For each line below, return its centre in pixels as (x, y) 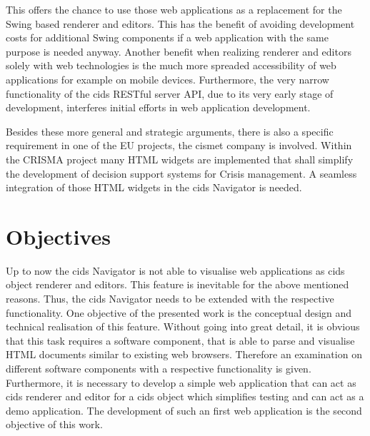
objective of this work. (54, 424)
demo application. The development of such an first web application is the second (184, 410)
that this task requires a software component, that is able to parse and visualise (180, 340)
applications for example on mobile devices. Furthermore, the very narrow (167, 79)
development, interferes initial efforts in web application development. (158, 107)
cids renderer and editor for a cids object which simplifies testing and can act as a (185, 396)
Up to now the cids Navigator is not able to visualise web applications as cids (175, 270)
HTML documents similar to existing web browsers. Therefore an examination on (184, 354)
